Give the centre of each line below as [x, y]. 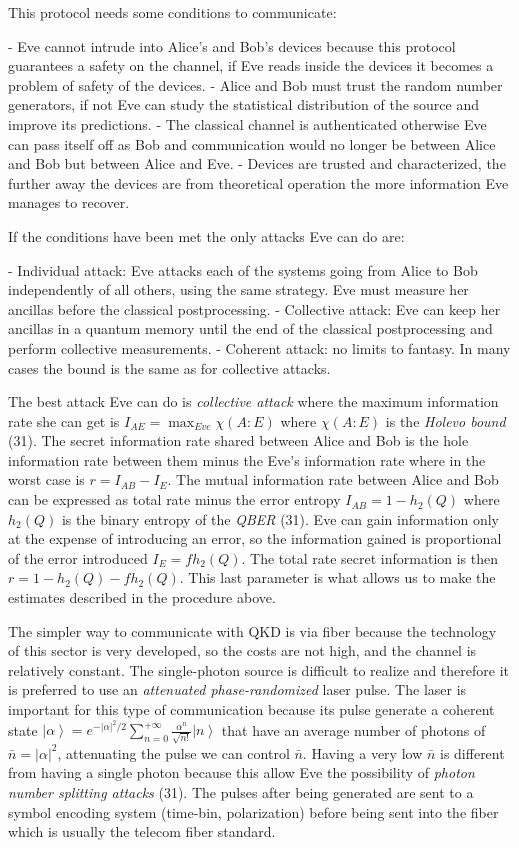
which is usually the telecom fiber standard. [142, 831]
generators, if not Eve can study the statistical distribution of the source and [244, 104]
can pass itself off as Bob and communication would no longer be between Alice [252, 143]
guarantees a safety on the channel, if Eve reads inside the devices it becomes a [251, 65]
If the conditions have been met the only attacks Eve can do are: [206, 235]
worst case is [46, 479]
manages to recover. [69, 202]
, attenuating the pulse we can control [173, 752]
